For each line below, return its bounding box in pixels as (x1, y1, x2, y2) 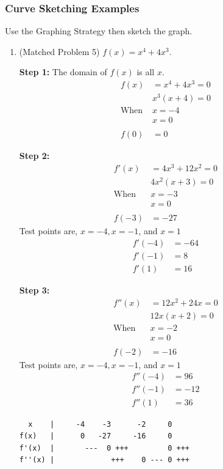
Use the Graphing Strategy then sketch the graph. (5, 24, 193, 37)
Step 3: (19, 283, 50, 296)
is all (136, 65, 155, 78)
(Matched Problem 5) (19, 45, 100, 57)
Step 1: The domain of (19, 65, 107, 78)
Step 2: (19, 149, 50, 162)
